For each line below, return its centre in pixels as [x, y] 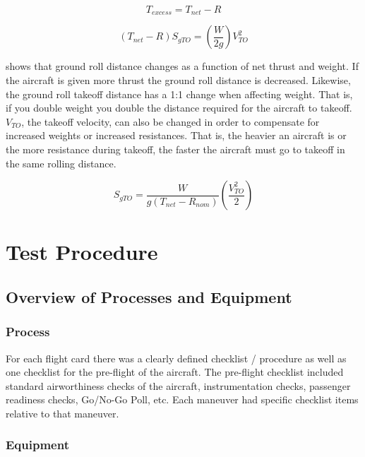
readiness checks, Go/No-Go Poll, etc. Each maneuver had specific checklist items [182, 399]
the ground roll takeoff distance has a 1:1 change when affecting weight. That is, [179, 94]
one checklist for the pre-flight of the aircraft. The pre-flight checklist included [175, 372]
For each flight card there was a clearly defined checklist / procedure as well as [176, 358]
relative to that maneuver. [62, 413]
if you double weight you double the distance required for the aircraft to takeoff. [179, 108]
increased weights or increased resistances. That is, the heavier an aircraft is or [176, 135]
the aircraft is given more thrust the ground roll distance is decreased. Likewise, [178, 80]
